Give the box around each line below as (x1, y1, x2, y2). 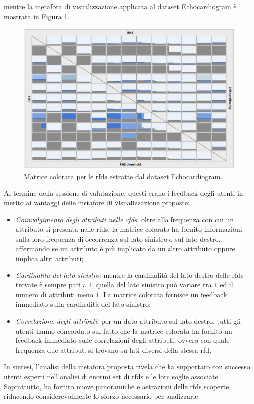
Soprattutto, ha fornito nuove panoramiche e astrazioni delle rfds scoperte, (4, 381, 231, 391)
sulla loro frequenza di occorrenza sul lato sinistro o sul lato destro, (15, 233, 221, 244)
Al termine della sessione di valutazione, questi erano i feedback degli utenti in (4, 188, 243, 198)
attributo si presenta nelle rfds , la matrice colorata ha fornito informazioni (15, 224, 242, 234)
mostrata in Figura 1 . (4, 11, 70, 21)
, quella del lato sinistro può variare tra (92, 279, 212, 290)
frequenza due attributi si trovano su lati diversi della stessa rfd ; (15, 344, 211, 355)
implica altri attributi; (15, 253, 84, 263)
